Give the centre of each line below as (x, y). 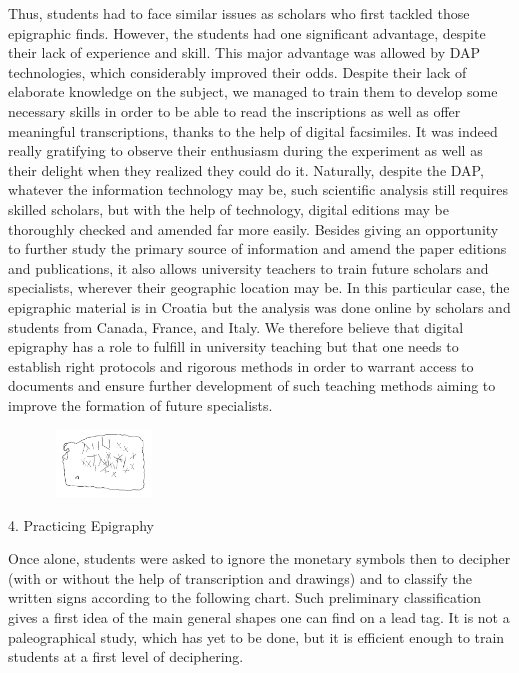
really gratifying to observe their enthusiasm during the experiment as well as (245, 150)
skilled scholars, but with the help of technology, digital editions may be (228, 208)
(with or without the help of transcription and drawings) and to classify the (240, 577)
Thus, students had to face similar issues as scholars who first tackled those (239, 13)
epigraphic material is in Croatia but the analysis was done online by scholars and (259, 306)
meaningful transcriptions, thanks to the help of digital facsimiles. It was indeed (253, 130)
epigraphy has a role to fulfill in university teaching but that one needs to (233, 346)
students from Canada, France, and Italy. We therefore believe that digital (236, 326)
